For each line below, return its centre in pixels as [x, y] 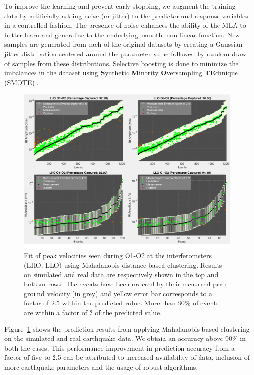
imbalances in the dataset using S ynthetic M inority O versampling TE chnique [121, 73]
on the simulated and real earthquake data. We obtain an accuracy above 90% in [125, 338]
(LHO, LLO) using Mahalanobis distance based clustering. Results [123, 265]
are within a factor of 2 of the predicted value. [93, 312]
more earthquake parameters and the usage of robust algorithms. [101, 367]
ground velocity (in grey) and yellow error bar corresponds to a [118, 293]
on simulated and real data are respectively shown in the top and [121, 274]
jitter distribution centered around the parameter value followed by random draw [126, 53]
